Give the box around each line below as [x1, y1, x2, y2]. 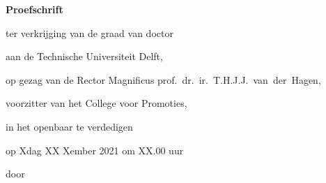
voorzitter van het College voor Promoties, [6, 96, 187, 110]
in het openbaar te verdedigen [6, 119, 133, 133]
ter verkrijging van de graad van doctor [6, 25, 173, 40]
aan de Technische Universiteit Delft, [6, 49, 163, 64]
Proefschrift [6, 2, 63, 16]
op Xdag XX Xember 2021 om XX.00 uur [6, 142, 184, 157]
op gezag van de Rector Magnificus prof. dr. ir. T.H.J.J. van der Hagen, [6, 72, 321, 87]
